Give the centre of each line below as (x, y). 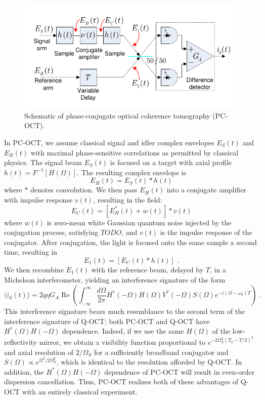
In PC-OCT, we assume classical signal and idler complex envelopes (109, 142)
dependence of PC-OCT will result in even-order (180, 371)
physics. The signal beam (43, 162)
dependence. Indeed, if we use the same (123, 331)
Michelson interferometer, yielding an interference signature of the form (115, 279)
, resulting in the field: (128, 199)
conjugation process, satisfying (51, 232)
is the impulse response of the (206, 232)
